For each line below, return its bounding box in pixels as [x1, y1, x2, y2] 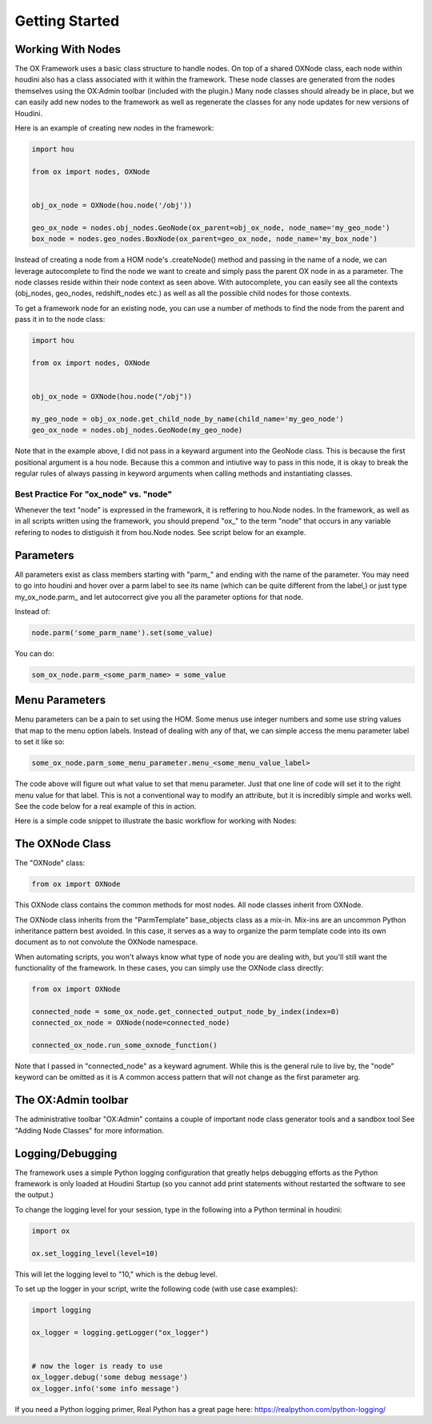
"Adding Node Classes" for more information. [14, 1125, 164, 1135]
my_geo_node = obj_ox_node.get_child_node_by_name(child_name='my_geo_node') [31, 414, 344, 424]
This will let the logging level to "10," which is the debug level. [14, 1269, 218, 1279]
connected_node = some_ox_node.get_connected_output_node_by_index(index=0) [31, 1007, 340, 1016]
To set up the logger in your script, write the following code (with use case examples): [14, 1284, 298, 1293]
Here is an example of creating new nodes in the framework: [14, 123, 214, 133]
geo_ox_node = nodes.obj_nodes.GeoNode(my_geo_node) [31, 425, 243, 435]
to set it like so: [14, 737, 65, 746]
